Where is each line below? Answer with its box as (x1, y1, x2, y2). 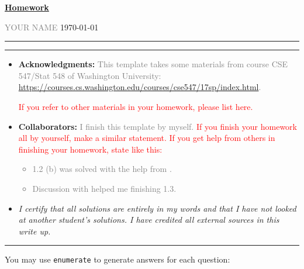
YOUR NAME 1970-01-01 (5, 20, 99, 33)
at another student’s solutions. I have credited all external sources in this (18, 213, 279, 226)
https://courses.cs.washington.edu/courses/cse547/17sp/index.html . (18, 81, 261, 93)
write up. (18, 225, 51, 237)
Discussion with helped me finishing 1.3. (32, 182, 177, 194)
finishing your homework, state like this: (18, 143, 163, 155)
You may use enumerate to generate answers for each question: (5, 253, 230, 265)
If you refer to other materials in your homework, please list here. (18, 100, 253, 112)
